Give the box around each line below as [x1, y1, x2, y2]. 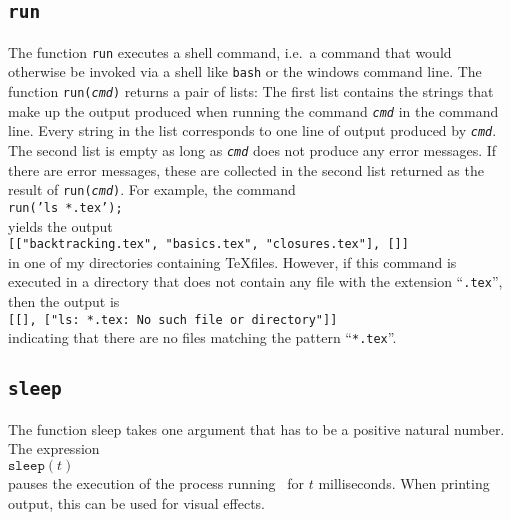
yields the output [8, 215, 113, 236]
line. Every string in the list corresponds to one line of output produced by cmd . [8, 120, 497, 141]
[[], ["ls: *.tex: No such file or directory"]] [8, 312, 338, 327]
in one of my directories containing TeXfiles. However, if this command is [8, 251, 457, 272]
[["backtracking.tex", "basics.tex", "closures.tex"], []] [8, 237, 409, 252]
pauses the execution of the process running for [8, 473, 304, 493]
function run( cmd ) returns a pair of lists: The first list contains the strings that [8, 81, 494, 102]
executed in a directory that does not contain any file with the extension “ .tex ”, [8, 271, 503, 292]
